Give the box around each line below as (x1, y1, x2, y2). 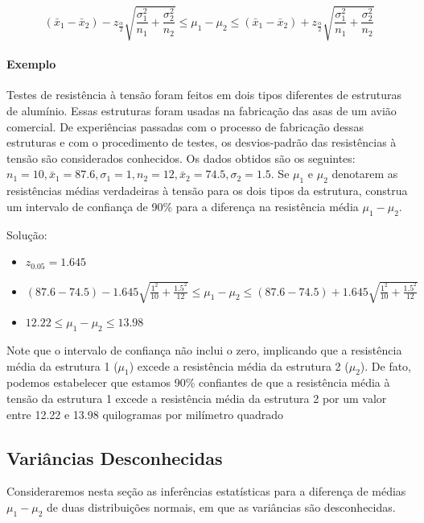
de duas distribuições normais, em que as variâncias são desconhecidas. (47, 499, 396, 515)
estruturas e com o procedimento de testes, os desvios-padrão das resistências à (6, 134, 397, 151)
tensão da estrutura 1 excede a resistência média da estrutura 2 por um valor (6, 390, 387, 407)
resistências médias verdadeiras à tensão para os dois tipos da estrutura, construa (6, 182, 408, 199)
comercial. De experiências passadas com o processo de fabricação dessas (6, 118, 364, 135)
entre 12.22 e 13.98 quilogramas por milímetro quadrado (6, 405, 284, 422)
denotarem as (331, 165, 398, 182)
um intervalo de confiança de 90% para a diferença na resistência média (6, 197, 359, 214)
